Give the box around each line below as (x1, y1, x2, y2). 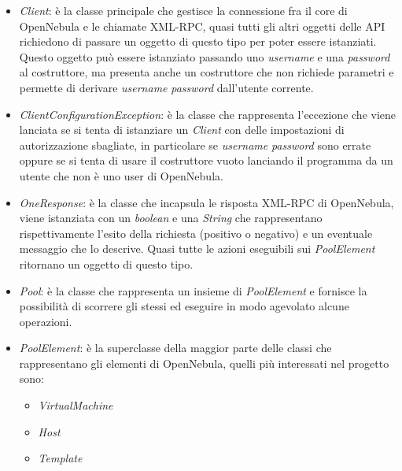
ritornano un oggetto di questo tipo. (19, 255, 194, 272)
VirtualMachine (38, 397, 113, 414)
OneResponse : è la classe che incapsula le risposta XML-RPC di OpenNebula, (19, 194, 394, 210)
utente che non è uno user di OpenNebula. (19, 167, 223, 184)
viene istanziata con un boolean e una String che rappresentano (19, 210, 323, 226)
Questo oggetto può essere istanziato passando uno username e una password (19, 48, 390, 65)
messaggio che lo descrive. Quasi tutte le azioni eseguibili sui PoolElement (19, 240, 375, 257)
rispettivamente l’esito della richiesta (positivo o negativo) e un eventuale (19, 224, 373, 241)
